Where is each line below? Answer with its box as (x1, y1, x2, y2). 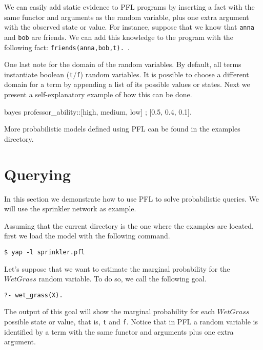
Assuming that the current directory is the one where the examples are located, (4, 220, 254, 231)
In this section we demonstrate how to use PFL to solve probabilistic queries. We (4, 193, 259, 204)
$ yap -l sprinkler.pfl (4, 248, 85, 256)
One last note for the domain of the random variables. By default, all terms (4, 59, 241, 70)
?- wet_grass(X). (4, 291, 63, 299)
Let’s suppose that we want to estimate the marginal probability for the (4, 263, 230, 274)
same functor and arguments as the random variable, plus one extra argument (4, 11, 249, 22)
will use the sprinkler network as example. (4, 203, 136, 214)
